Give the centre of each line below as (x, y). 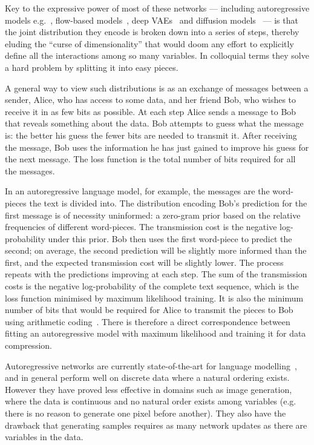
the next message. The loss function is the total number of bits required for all (150, 159)
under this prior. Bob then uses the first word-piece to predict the (170, 238)
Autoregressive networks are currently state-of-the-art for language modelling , (151, 365)
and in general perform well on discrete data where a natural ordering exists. (147, 377)
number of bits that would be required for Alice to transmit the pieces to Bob (149, 310)
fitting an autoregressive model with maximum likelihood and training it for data (155, 333)
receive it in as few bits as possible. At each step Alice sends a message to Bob (151, 111)
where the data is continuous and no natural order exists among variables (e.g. (151, 401)
